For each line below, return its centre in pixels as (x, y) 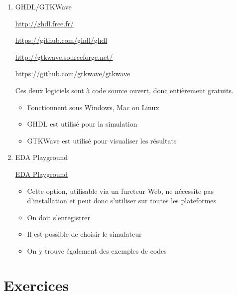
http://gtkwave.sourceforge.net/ (64, 57)
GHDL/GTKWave (43, 6)
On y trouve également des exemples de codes (97, 250)
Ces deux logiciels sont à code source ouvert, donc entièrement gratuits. (124, 90)
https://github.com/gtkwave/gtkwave (73, 74)
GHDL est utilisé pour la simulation (82, 124)
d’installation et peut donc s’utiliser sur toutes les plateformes (122, 201)
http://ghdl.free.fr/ (44, 23)
